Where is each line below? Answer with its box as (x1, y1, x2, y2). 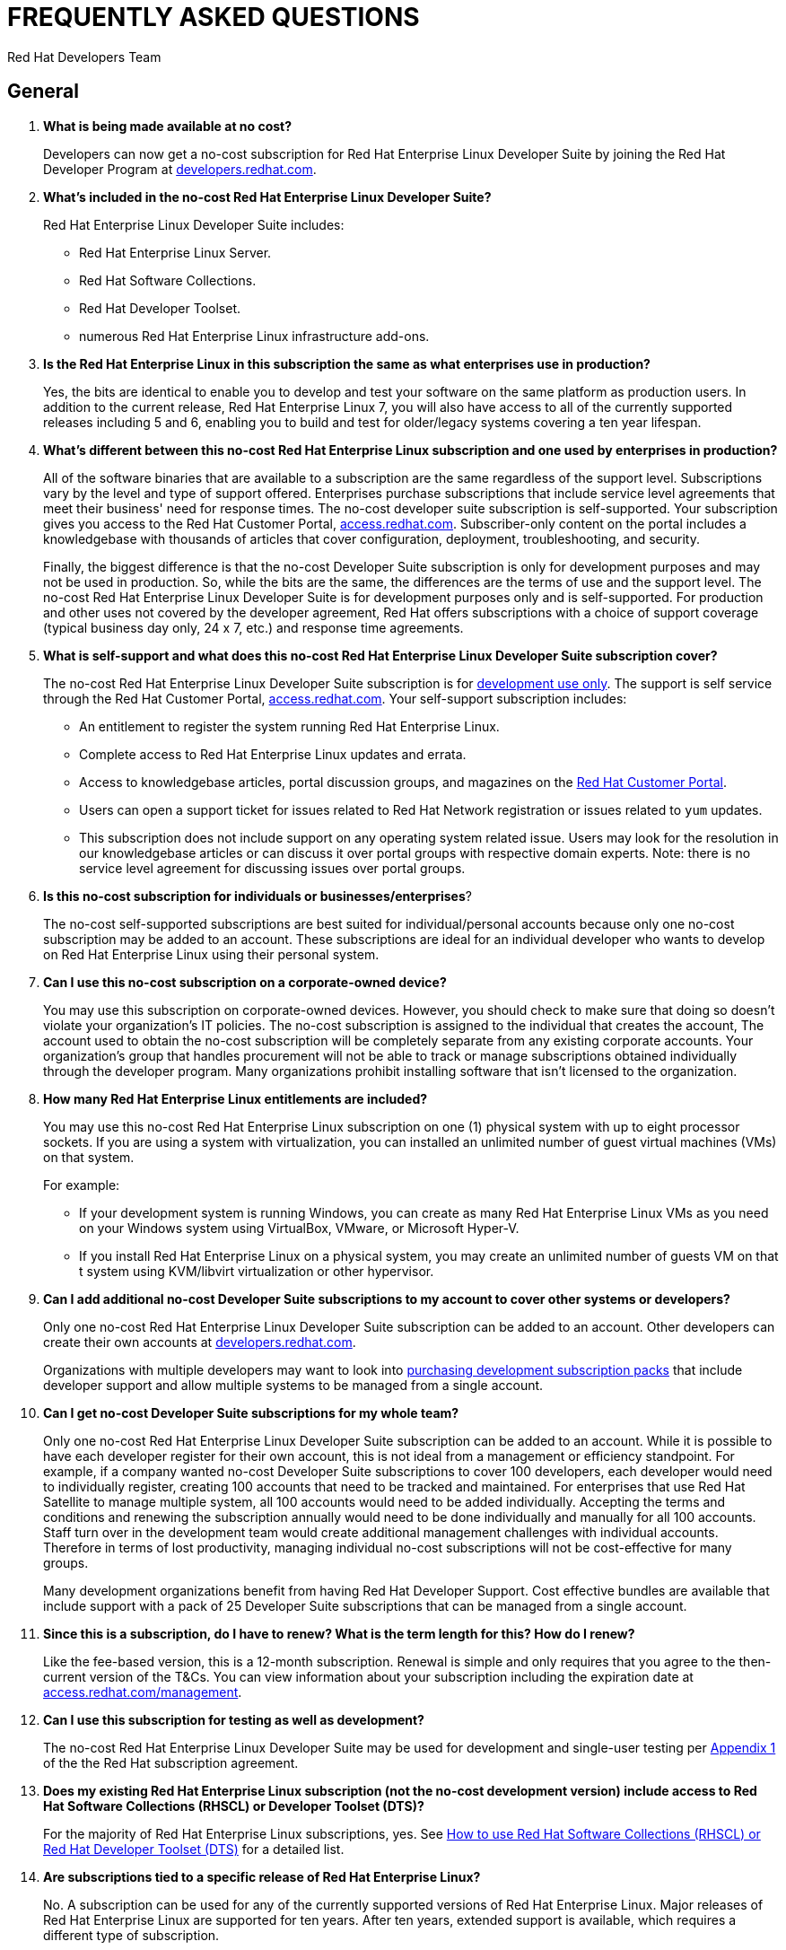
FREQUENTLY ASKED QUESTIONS (7, 2, 420, 32)
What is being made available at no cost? (43, 118, 293, 134)
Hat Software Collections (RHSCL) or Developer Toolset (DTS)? (43, 1797, 424, 1814)
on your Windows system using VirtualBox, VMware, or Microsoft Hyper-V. (79, 1220, 520, 1236)
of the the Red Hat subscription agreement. (43, 1754, 299, 1771)
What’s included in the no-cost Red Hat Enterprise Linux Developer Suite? (43, 188, 492, 205)
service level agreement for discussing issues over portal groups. (79, 860, 466, 876)
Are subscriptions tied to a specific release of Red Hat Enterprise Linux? (43, 1868, 481, 1884)
